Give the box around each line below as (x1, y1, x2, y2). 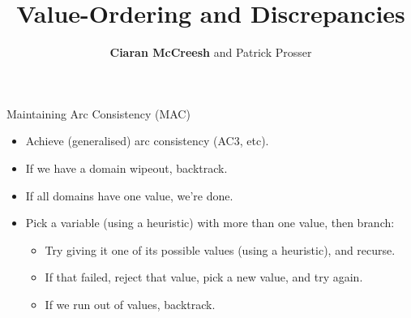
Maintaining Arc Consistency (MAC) (6, 105, 191, 122)
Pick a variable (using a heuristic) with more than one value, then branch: (25, 214, 395, 231)
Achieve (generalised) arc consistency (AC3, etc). (25, 132, 269, 149)
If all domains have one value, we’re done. (25, 187, 233, 204)
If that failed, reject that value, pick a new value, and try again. (45, 269, 363, 286)
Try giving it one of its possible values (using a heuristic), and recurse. (45, 241, 396, 258)
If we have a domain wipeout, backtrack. (25, 159, 228, 176)
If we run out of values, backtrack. (45, 295, 216, 312)
